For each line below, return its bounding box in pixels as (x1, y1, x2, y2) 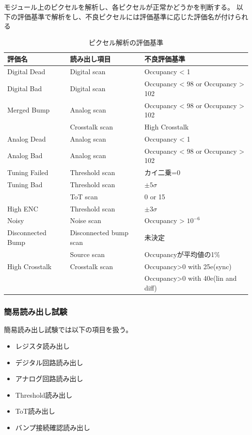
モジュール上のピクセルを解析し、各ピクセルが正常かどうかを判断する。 (4, 2, 235, 12)
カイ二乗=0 (144, 167, 180, 177)
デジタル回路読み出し (15, 357, 83, 367)
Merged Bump (7, 105, 50, 115)
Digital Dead (7, 66, 46, 77)
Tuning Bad (7, 179, 43, 189)
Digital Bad (7, 83, 42, 93)
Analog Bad (7, 150, 43, 161)
